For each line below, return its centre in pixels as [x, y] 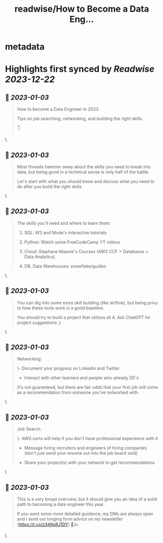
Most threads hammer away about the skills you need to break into [84, 167]
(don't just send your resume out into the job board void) [81, 453]
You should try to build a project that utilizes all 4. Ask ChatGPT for [84, 317]
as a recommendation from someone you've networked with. [78, 392]
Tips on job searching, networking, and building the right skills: [80, 119]
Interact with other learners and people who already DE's [81, 378]
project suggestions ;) [39, 322]
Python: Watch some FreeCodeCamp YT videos [72, 242]
